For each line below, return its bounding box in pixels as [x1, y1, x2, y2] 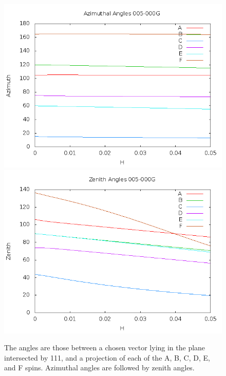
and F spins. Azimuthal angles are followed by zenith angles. [4, 362, 195, 373]
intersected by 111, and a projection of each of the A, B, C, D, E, [4, 352, 210, 363]
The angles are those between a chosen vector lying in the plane [4, 342, 205, 353]
